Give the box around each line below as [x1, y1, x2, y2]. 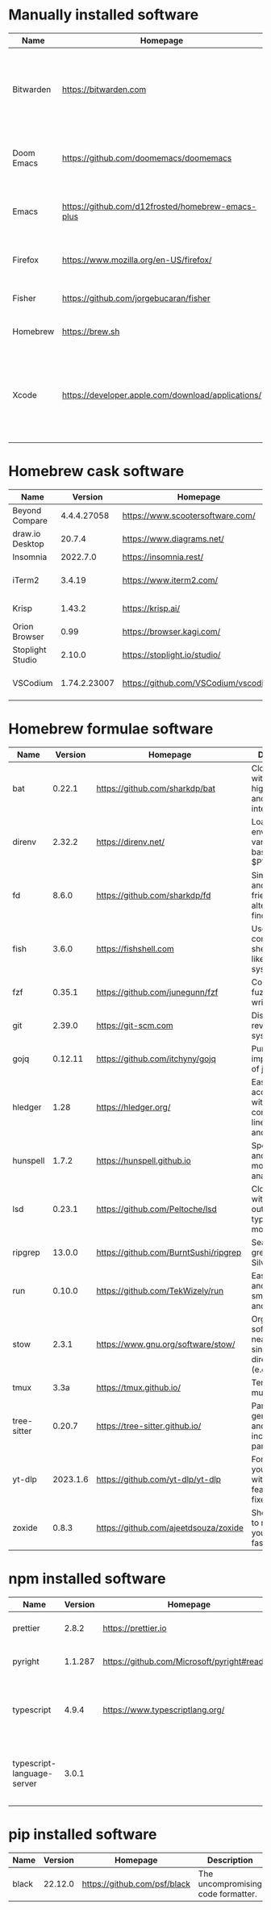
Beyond [12, 504, 42, 516]
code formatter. [198, 1888, 258, 1900]
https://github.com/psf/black [81, 1878, 191, 1889]
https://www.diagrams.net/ [122, 533, 224, 544]
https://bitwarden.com [61, 83, 147, 94]
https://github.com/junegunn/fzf [96, 986, 219, 997]
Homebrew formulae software [8, 720, 214, 738]
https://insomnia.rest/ [122, 551, 204, 562]
